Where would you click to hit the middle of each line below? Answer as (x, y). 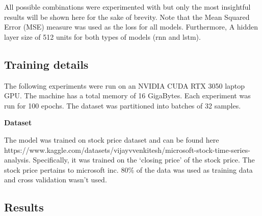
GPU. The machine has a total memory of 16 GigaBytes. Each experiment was (127, 96)
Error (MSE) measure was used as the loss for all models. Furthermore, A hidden (131, 27)
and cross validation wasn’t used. (56, 180)
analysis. (17, 160)
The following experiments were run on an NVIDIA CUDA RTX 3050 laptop (125, 85)
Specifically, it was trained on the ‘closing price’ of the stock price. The (144, 160)
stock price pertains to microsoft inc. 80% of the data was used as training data (128, 169)
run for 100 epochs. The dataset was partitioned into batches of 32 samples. (123, 105)
